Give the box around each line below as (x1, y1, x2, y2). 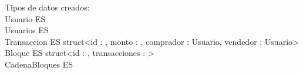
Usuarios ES (5, 24, 49, 36)
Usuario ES (5, 12, 46, 24)
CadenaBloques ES (5, 58, 73, 70)
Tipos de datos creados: (5, 1, 90, 13)
